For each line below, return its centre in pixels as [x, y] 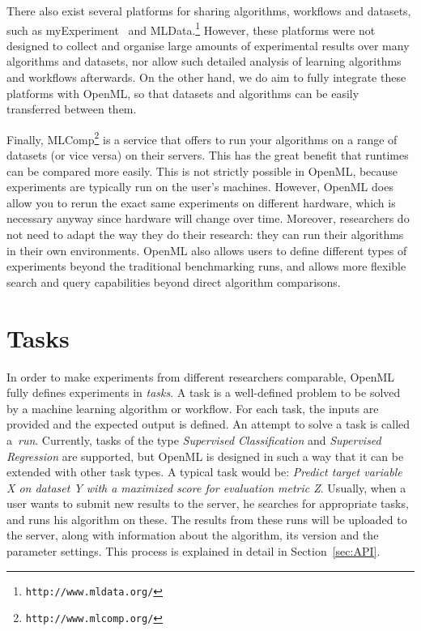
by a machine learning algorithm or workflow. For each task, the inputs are [193, 408]
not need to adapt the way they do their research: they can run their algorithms [205, 234]
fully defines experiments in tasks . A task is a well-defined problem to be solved [204, 392]
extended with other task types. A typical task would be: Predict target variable [204, 472]
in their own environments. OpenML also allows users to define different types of [207, 250]
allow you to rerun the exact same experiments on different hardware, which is [201, 202]
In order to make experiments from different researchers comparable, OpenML [201, 376]
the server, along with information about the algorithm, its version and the [193, 535]
